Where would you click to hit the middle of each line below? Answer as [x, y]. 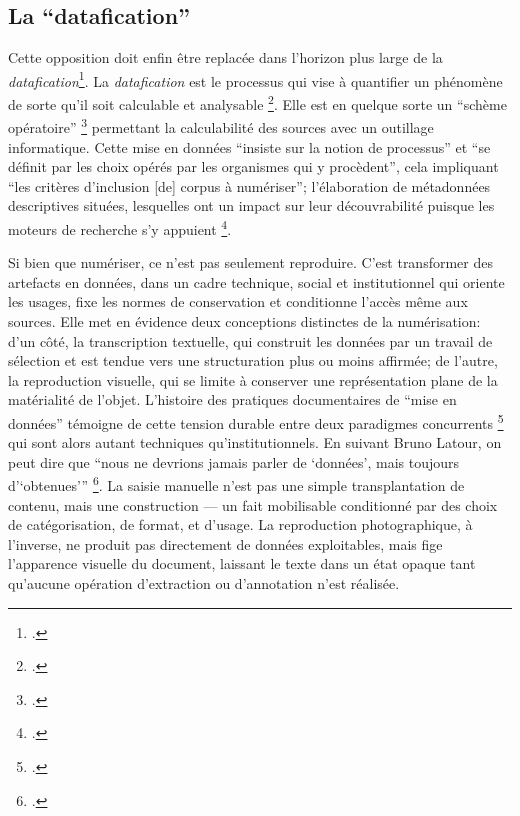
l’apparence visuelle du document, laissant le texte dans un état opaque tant [242, 563]
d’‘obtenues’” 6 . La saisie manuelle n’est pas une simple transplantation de [236, 484]
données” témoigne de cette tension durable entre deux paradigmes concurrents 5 [256, 421]
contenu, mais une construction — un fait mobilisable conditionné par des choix [253, 504]
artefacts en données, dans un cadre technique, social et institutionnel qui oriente [256, 281]
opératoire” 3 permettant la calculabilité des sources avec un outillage [221, 125]
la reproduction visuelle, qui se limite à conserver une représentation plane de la [253, 379]
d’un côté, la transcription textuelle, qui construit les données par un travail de [250, 340]
